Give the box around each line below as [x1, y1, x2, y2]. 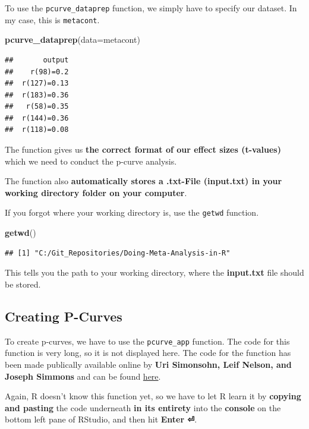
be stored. [5, 277, 41, 290]
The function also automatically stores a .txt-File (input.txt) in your [5, 175, 282, 187]
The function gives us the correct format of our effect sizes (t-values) [5, 143, 281, 156]
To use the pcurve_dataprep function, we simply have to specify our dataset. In [5, 2, 297, 14]
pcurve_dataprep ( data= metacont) [5, 33, 140, 46]
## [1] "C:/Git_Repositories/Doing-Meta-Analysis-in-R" [5, 248, 231, 257]
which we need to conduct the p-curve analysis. [5, 154, 177, 167]
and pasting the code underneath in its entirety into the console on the [5, 401, 281, 414]
